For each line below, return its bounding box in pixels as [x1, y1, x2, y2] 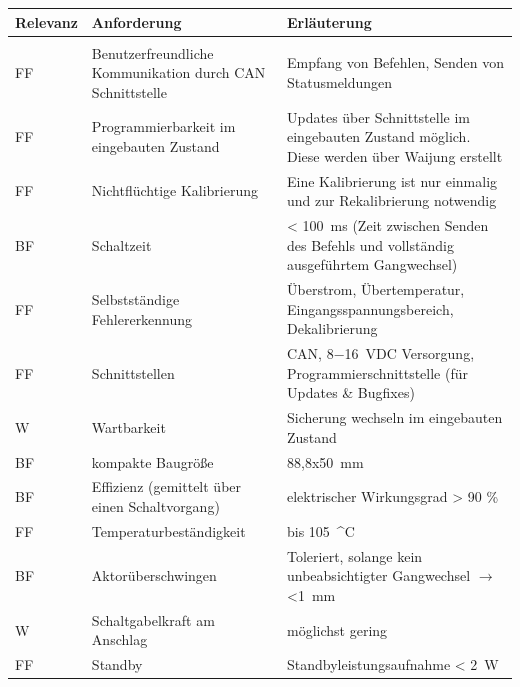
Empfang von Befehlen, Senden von [287, 52, 505, 73]
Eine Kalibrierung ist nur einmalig [287, 170, 498, 191]
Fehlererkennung [91, 308, 193, 329]
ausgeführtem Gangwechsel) [287, 254, 458, 275]
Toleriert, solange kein [287, 545, 423, 566]
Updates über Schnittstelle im [287, 106, 470, 127]
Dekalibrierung [287, 318, 378, 339]
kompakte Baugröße [91, 451, 214, 472]
